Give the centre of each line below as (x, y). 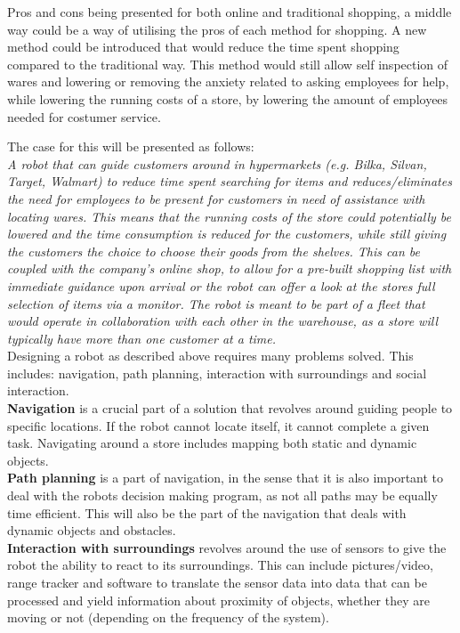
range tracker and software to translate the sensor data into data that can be (217, 582)
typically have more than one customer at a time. (142, 338)
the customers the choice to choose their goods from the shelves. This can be (214, 251)
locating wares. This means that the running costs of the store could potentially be (229, 216)
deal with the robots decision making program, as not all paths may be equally (222, 495)
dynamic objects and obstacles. (92, 530)
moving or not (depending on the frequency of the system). (168, 617)
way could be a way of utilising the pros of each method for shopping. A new (217, 29)
